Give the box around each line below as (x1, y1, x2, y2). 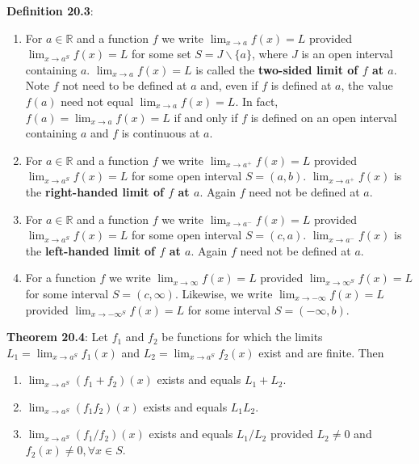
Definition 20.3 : (6, 2, 94, 19)
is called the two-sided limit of (195, 61, 358, 78)
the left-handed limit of (25, 242, 156, 259)
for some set (131, 45, 191, 62)
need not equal (61, 92, 134, 109)
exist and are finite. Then (258, 344, 384, 361)
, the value (341, 77, 393, 94)
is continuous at (121, 124, 200, 141)
